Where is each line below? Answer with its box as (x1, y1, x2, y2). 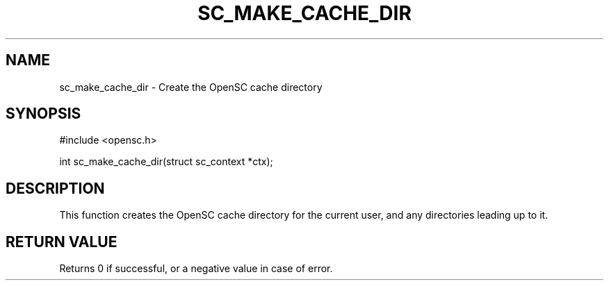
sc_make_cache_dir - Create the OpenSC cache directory (59, 81, 323, 93)
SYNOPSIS (6, 105, 81, 123)
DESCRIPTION (6, 179, 105, 197)
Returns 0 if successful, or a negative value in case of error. (59, 262, 333, 275)
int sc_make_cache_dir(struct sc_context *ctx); (59, 155, 273, 168)
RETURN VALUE (6, 233, 117, 251)
